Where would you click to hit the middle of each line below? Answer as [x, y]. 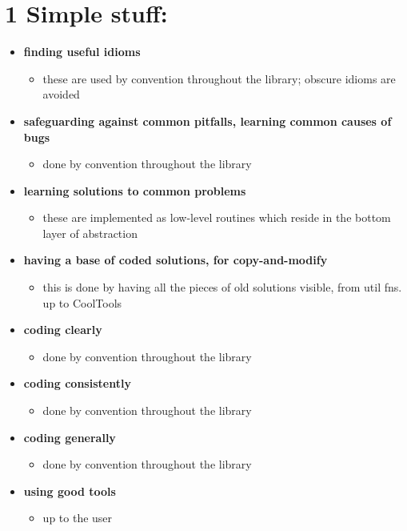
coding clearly [63, 330]
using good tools [70, 491]
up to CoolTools [82, 302]
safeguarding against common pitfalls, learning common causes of [207, 121]
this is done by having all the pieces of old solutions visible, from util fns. [222, 287]
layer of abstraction [90, 233]
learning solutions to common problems [135, 190]
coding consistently [77, 383]
